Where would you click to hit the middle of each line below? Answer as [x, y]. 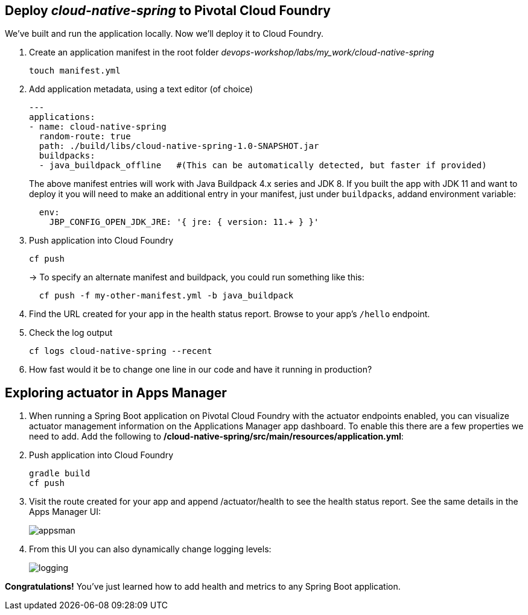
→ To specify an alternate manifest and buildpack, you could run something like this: [197, 277]
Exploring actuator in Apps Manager [116, 393]
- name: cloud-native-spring [98, 127]
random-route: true [85, 137]
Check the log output [71, 333]
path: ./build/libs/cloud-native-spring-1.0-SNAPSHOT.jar [179, 146]
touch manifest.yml [75, 71]
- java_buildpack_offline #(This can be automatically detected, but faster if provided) [263, 166]
